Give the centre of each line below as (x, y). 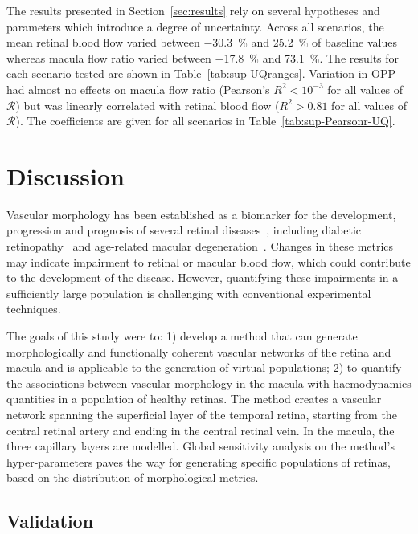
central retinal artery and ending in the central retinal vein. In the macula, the (201, 430)
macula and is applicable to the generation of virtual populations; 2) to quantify (204, 367)
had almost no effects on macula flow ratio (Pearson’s (138, 89)
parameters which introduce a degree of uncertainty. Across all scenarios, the (195, 26)
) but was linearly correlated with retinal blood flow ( (148, 105)
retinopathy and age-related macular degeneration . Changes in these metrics (200, 246)
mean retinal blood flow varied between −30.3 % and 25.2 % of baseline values (202, 42)
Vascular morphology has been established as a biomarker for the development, (201, 214)
